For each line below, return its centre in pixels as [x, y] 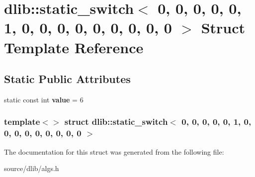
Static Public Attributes [67, 79]
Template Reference [74, 47]
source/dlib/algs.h [32, 168]
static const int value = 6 [44, 99]
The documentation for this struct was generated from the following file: [114, 151]
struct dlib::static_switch [116, 122]
